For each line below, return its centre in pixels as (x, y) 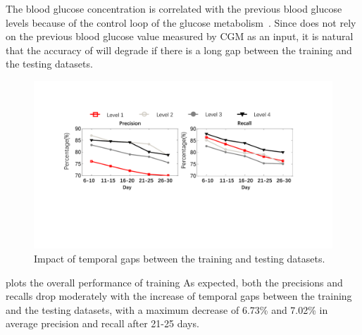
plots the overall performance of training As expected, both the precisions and (174, 282)
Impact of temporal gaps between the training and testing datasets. (180, 259)
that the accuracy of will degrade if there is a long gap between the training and (179, 50)
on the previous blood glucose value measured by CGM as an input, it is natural (180, 36)
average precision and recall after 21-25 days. (102, 323)
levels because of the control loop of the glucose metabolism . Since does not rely (181, 22)
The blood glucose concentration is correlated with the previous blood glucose (174, 8)
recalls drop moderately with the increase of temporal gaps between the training (179, 296)
